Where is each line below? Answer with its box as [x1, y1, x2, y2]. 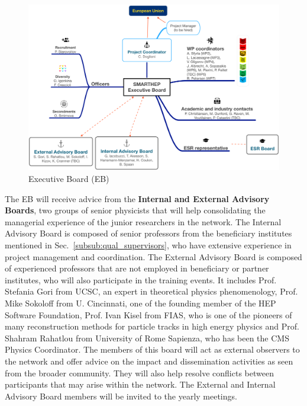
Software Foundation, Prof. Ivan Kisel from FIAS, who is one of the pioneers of [5, 308, 292, 321]
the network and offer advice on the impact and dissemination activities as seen [5, 354, 293, 367]
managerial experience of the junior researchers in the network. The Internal [5, 215, 282, 228]
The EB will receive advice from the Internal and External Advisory [5, 192, 270, 204]
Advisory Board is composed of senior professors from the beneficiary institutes [5, 227, 292, 239]
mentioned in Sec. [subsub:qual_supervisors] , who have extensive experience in [5, 239, 292, 251]
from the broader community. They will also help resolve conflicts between [5, 366, 274, 379]
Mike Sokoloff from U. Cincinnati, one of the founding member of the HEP [5, 297, 276, 309]
